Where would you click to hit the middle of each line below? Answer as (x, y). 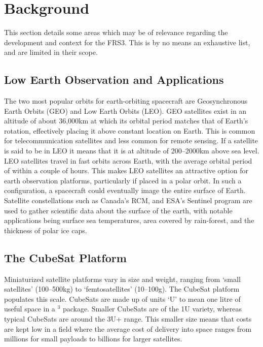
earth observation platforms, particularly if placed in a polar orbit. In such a (123, 180)
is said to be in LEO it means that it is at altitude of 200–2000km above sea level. (132, 151)
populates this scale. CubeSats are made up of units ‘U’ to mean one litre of (122, 298)
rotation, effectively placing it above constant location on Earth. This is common (130, 130)
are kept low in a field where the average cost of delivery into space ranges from (128, 328)
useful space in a (30, 309)
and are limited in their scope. (51, 52)
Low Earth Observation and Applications (114, 80)
